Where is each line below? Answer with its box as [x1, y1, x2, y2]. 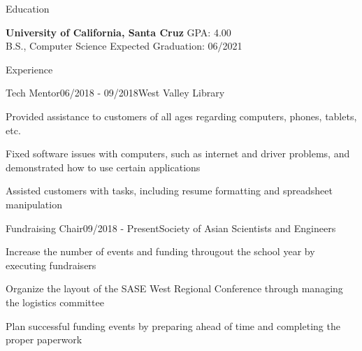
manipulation [6, 196, 62, 211]
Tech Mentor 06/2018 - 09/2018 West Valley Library [6, 85, 225, 100]
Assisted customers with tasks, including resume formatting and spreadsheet [6, 183, 333, 198]
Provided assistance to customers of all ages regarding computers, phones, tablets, [6, 108, 357, 123]
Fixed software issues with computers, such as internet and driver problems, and [6, 146, 350, 161]
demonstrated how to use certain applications [6, 159, 201, 174]
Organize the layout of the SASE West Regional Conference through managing [6, 281, 343, 296]
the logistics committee [6, 294, 104, 309]
